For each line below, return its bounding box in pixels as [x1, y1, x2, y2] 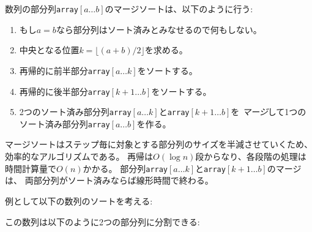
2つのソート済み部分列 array [19, 105, 132, 118]
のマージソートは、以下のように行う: [105, 2, 253, 15]
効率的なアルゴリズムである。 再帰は [5, 150, 154, 163]
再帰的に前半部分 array [19, 64, 110, 77]
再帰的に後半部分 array [19, 84, 110, 97]
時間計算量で [5, 162, 56, 174]
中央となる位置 [19, 43, 80, 56]
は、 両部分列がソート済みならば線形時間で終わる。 [5, 174, 214, 187]
